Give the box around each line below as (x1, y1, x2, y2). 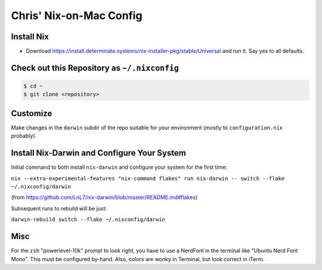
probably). (11, 132, 37, 139)
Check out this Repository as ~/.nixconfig (11, 63, 179, 73)
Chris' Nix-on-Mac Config (11, 9, 143, 22)
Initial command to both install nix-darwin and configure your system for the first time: (11, 164, 228, 171)
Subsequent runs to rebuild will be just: (11, 204, 107, 212)
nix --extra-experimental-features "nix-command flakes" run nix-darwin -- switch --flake (11, 175, 285, 182)
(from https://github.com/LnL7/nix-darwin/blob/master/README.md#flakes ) (11, 194, 198, 201)
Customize (11, 108, 52, 119)
